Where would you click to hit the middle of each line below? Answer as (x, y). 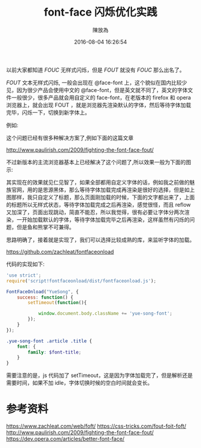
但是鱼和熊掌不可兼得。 (45, 227)
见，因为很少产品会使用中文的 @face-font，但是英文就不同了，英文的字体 (97, 90)
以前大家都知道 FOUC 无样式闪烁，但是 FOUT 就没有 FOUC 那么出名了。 (96, 70)
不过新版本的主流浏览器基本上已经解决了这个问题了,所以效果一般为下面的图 (99, 162)
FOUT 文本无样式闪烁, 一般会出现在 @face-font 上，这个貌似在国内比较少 (97, 82)
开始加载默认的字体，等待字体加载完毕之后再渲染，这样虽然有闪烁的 (106, 219)
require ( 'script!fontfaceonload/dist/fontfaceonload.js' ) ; (81, 281)
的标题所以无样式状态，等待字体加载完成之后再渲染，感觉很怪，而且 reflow (99, 204)
